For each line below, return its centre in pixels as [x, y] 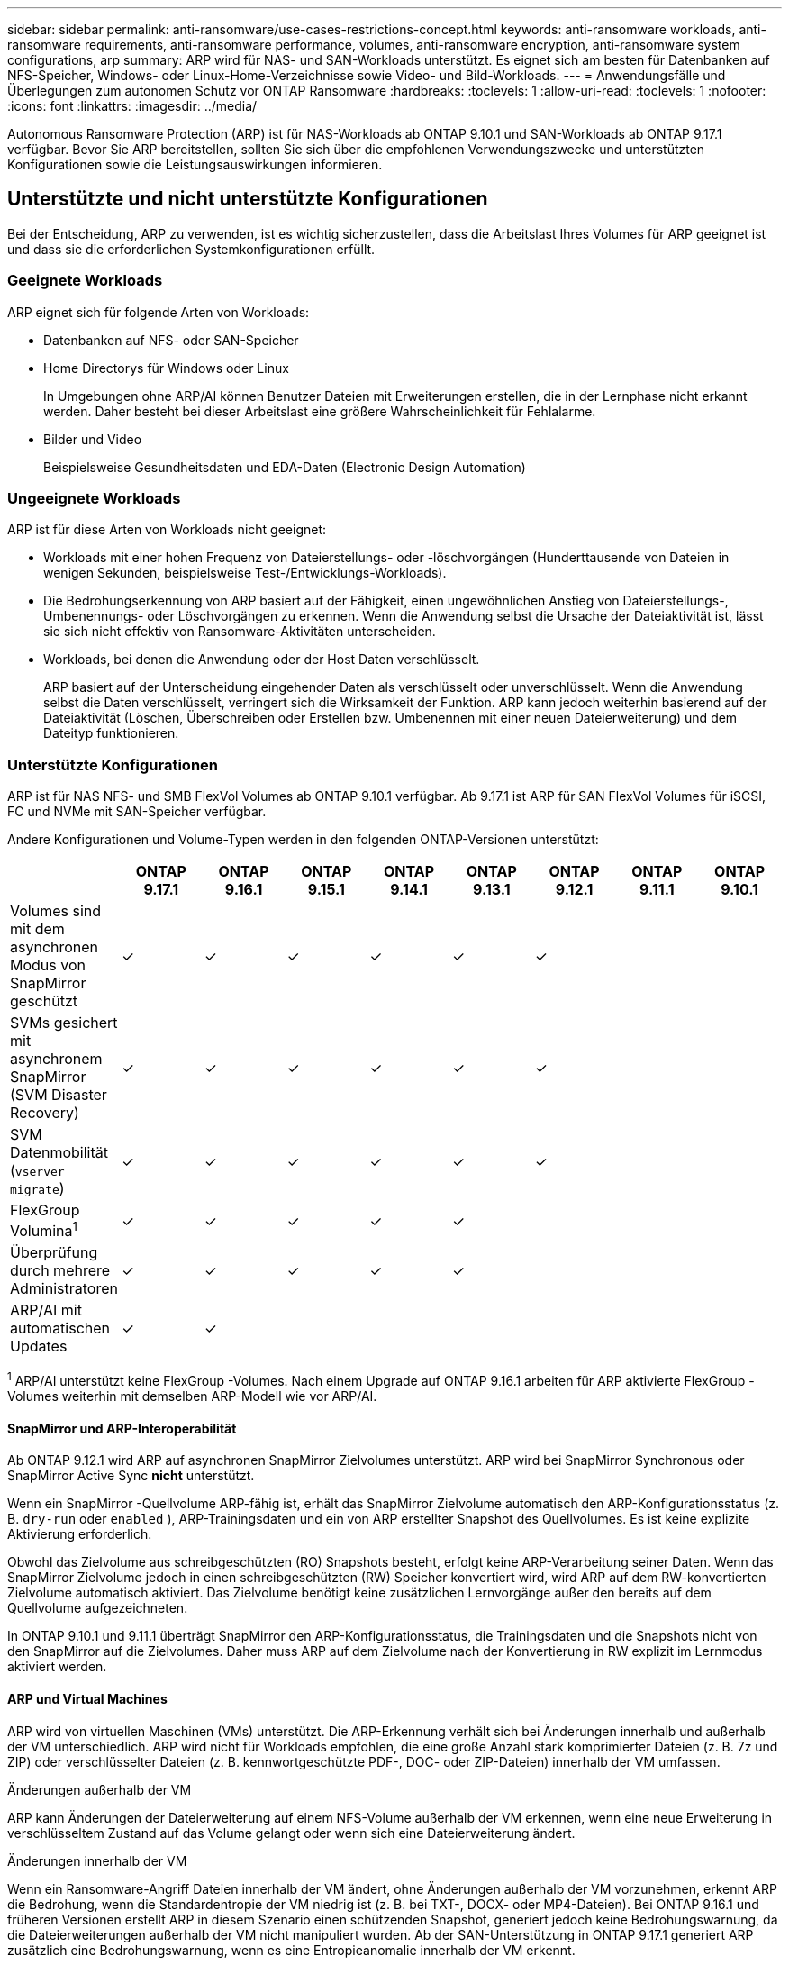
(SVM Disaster [59, 1095]
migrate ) [37, 1189]
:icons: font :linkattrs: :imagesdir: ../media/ [132, 106]
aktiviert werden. [57, 1667]
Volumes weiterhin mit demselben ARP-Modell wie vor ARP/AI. [192, 1396]
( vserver [37, 1171]
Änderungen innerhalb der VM [97, 1860]
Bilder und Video [93, 439]
